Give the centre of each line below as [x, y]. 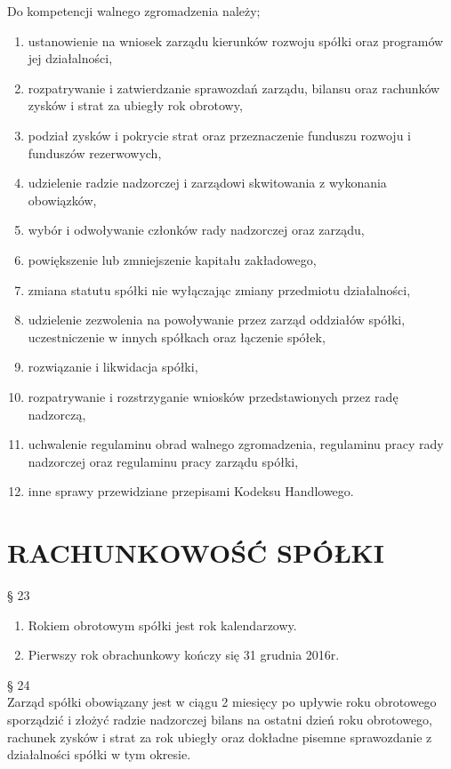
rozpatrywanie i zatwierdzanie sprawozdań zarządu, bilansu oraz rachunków [234, 88]
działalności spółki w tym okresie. [99, 754]
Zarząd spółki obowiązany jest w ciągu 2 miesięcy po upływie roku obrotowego [222, 702]
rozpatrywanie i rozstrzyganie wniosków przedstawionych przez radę [213, 396]
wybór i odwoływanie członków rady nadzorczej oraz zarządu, [196, 230]
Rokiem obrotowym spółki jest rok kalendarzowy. [162, 625]
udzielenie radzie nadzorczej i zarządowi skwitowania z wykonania [207, 183]
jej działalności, [70, 58]
